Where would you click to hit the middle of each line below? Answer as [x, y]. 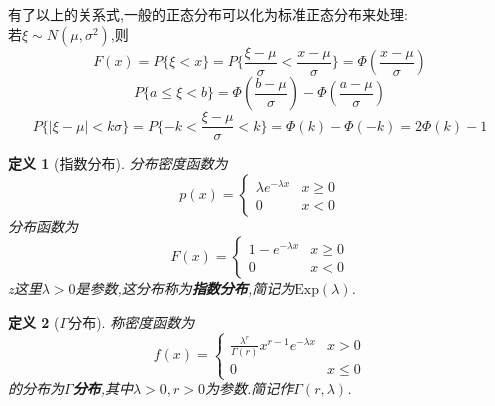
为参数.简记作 [249, 388]
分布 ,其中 [102, 388]
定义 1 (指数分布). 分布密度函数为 [118, 163]
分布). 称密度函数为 [131, 321]
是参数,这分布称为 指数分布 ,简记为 [185, 288]
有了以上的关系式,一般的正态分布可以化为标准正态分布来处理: [208, 14]
